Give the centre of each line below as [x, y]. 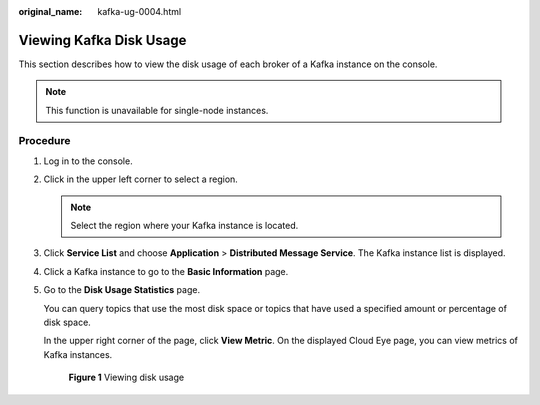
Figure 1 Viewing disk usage [126, 377]
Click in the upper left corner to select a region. [141, 179]
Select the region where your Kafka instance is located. [184, 225]
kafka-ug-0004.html [139, 11]
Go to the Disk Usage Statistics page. [121, 290]
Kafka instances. [78, 354]
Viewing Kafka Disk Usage [102, 40]
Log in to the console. [88, 161]
